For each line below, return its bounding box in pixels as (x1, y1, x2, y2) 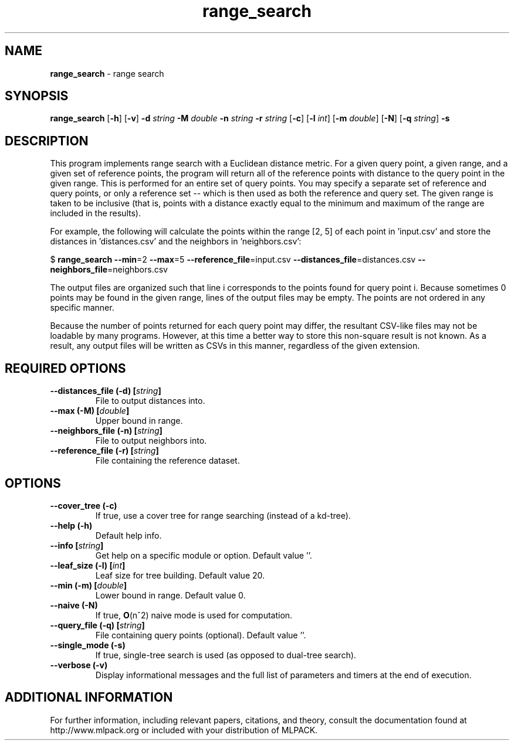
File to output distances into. (95, 396, 205, 406)
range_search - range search (50, 68, 164, 79)
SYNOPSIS (5, 89, 69, 104)
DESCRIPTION (5, 133, 89, 148)
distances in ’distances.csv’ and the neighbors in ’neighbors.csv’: (50, 236, 302, 247)
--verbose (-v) (50, 659, 108, 670)
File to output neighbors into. (95, 436, 207, 446)
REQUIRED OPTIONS (5, 360, 126, 376)
